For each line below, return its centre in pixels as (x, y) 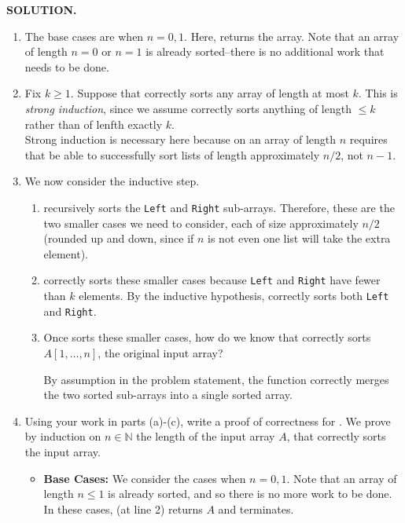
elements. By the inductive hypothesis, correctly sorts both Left (234, 296)
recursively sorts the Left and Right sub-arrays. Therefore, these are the (219, 207)
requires (368, 139)
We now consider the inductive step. (112, 181)
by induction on (63, 436)
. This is (378, 93)
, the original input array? (160, 352)
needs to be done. (67, 66)
